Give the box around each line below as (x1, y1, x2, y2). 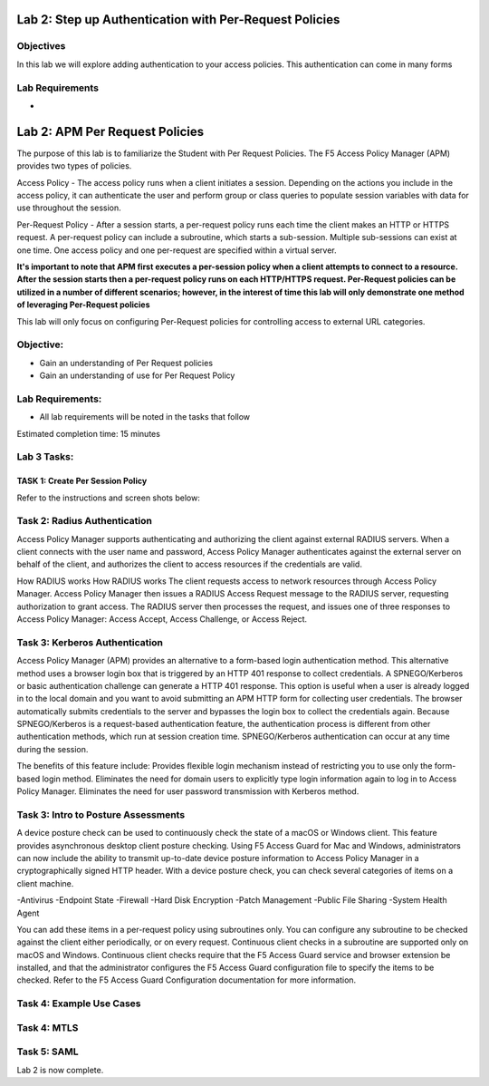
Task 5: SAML (16, 1045, 79, 1058)
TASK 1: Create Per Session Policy (16, 476, 148, 487)
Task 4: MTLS (16, 1021, 79, 1033)
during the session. (16, 743, 89, 754)
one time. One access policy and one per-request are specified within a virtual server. (16, 245, 337, 256)
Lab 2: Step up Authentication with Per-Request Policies (16, 12, 340, 27)
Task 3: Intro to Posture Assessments (16, 808, 186, 820)
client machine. (16, 878, 74, 888)
